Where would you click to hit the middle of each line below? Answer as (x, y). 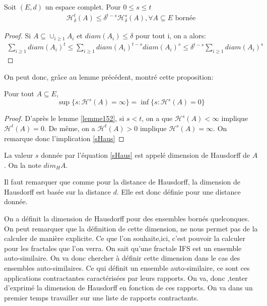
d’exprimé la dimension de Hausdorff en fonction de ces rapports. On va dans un (128, 288)
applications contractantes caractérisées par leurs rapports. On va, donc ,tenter (126, 278)
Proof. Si (18, 36)
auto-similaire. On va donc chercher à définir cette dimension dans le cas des (122, 258)
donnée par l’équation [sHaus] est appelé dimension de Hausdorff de (145, 155)
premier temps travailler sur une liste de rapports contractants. (102, 297)
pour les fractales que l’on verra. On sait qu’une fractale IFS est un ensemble (123, 248)
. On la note (23, 165)
